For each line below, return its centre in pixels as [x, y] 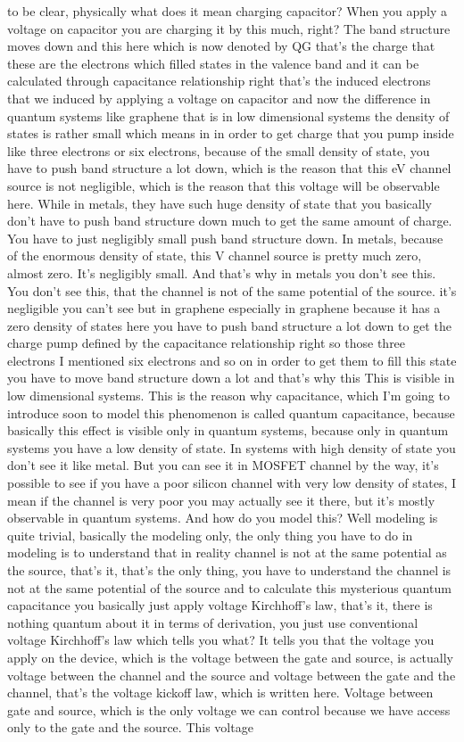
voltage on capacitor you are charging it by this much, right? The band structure [229, 28]
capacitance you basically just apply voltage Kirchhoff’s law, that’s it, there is [220, 605]
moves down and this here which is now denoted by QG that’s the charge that [221, 46]
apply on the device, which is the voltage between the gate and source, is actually [230, 657]
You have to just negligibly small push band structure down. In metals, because [225, 238]
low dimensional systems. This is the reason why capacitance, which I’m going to [228, 396]
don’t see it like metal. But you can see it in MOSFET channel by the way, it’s [223, 465]
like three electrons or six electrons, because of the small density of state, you [219, 150]
